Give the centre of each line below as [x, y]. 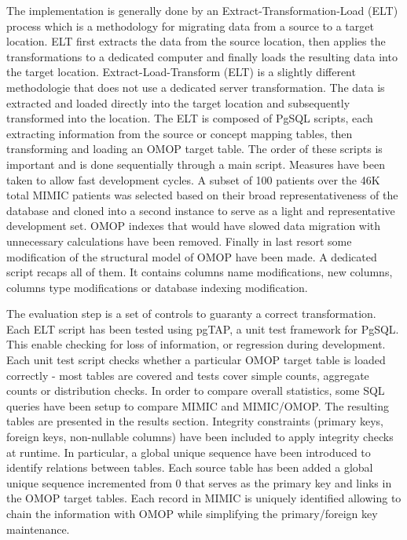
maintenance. [38, 529]
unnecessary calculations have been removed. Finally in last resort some [179, 241]
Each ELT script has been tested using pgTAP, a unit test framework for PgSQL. [203, 328]
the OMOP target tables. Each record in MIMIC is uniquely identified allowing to [204, 498]
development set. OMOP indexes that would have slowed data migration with [194, 226]
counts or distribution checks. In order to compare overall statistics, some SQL [196, 390]
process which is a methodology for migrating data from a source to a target [190, 26]
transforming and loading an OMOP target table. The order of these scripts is [194, 149]
